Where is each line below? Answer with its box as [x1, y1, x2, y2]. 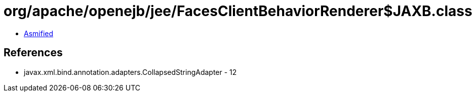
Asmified [24, 29, 54, 38]
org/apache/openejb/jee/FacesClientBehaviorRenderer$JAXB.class [4, 3, 472, 20]
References [4, 46, 63, 59]
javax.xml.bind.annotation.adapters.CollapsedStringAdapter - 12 [24, 67, 237, 76]
